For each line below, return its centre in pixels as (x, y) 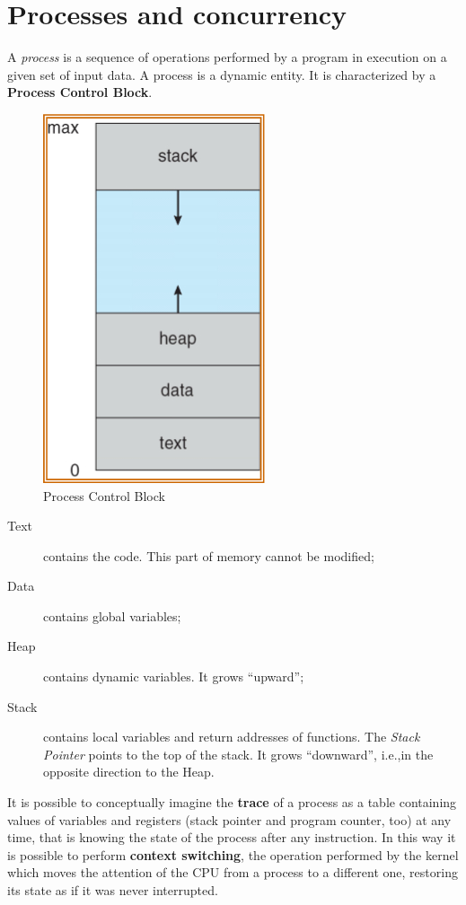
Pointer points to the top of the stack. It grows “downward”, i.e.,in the (238, 754)
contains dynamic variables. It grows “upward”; (174, 677)
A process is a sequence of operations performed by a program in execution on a (227, 57)
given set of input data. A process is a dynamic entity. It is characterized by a (222, 74)
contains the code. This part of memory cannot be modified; (209, 555)
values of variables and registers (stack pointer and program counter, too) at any (229, 819)
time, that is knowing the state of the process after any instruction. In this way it (232, 837)
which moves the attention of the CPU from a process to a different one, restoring (233, 872)
